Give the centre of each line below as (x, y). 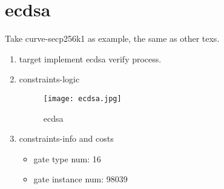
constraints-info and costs (66, 138)
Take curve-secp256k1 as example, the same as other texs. (112, 38)
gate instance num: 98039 (81, 179)
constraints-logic (49, 79)
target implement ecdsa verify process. (90, 58)
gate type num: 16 (67, 158)
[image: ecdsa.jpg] (82, 98)
